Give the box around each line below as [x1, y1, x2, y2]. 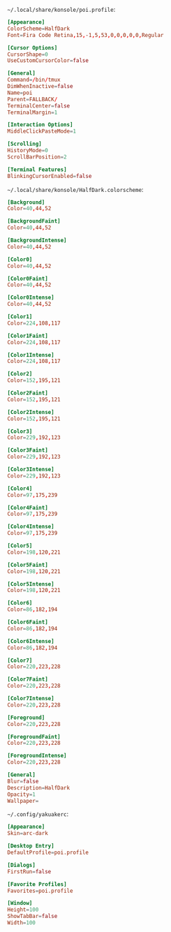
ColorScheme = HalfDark [7, 25, 70, 32]
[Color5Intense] [7, 580, 54, 588]
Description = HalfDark [7, 784, 70, 791]
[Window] [7, 900, 33, 907]
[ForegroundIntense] [7, 753, 68, 760]
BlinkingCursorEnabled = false [7, 172, 92, 179]
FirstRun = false [7, 868, 52, 875]
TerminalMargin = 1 [7, 109, 58, 116]
